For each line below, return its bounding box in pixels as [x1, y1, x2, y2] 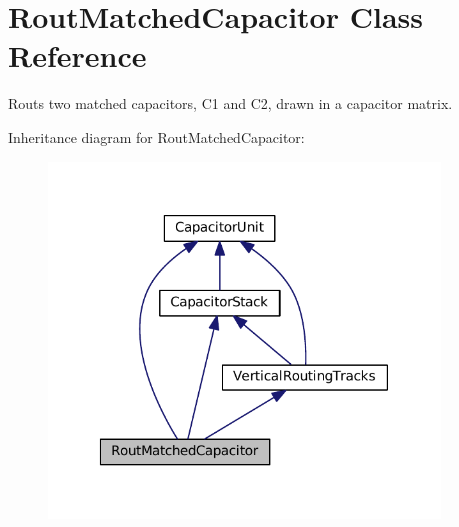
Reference [8, 35, 147, 76]
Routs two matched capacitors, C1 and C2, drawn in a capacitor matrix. [8, 93, 453, 114]
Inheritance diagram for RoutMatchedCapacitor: [8, 126, 305, 147]
